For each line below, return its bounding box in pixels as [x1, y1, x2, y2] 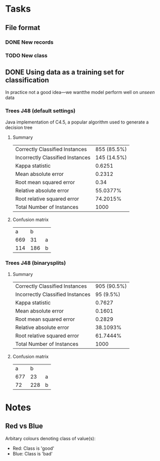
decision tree [5, 124, 33, 130]
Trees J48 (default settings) [5, 107, 76, 114]
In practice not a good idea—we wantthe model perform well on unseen [5, 89, 155, 96]
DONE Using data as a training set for [5, 68, 125, 76]
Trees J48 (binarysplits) [5, 260, 66, 267]
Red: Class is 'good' [12, 445, 55, 451]
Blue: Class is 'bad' [12, 450, 53, 456]
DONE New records [5, 39, 54, 46]
